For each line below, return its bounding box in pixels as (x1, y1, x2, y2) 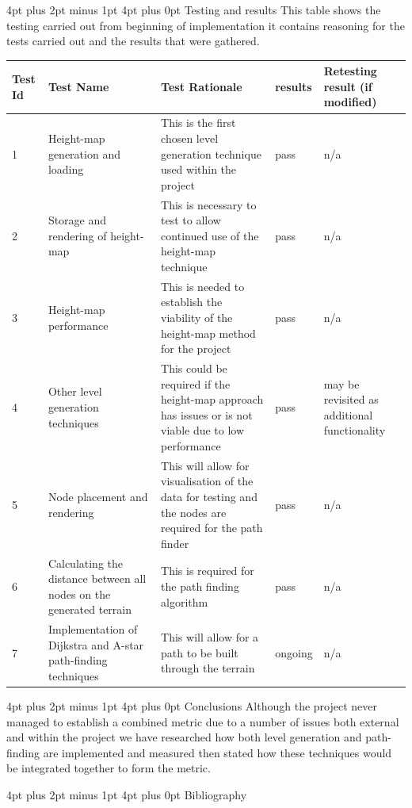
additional (323, 406, 373, 423)
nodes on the (48, 585, 111, 602)
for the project (161, 340, 231, 357)
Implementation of (48, 621, 138, 638)
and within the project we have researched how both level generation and (6, 729, 362, 745)
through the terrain (161, 660, 255, 676)
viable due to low (161, 422, 245, 438)
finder (161, 534, 189, 551)
